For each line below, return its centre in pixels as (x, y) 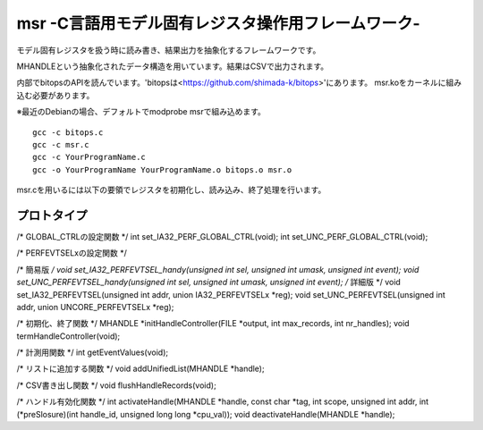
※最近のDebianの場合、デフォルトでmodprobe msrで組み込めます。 (141, 112)
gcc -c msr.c (61, 144)
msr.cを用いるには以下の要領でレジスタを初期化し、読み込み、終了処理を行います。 (171, 190)
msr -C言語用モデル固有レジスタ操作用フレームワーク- (218, 23)
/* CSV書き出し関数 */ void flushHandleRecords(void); (116, 385)
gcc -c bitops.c (68, 132)
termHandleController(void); (68, 336)
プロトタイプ (52, 215)
